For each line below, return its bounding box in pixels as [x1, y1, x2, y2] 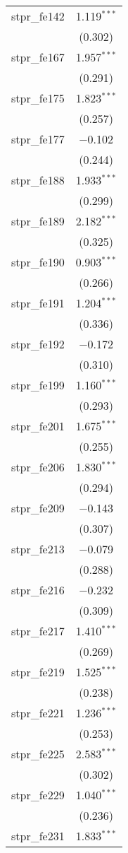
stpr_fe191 [11, 295, 65, 311]
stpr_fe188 [11, 172, 65, 188]
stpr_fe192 [11, 336, 65, 352]
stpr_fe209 [11, 500, 65, 516]
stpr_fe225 [11, 746, 65, 762]
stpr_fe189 [11, 213, 65, 229]
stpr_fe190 [11, 254, 65, 270]
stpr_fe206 [11, 459, 65, 475]
